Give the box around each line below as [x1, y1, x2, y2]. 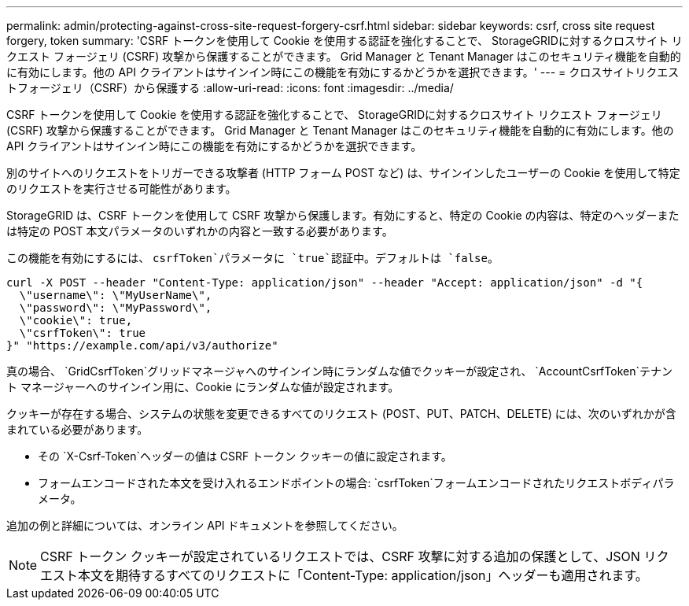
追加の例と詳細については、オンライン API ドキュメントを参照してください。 [6, 519, 403, 532]
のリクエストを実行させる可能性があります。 [6, 182, 237, 195]
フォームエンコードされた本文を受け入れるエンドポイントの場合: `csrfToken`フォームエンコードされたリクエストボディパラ [38, 476, 675, 490]
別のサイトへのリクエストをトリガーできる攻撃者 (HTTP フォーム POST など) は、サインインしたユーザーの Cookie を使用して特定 [6, 166, 680, 179]
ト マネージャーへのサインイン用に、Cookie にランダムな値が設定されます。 [6, 380, 400, 394]
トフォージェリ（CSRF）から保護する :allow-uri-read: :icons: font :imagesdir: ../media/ [6, 81, 454, 94]
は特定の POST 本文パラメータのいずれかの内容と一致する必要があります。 [6, 224, 393, 238]
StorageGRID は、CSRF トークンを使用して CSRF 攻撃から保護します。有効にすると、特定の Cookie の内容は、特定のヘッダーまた [6, 209, 680, 222]
